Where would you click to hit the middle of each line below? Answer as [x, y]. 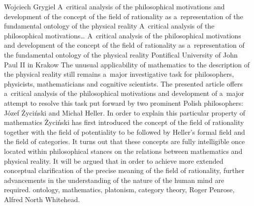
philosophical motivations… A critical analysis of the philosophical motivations [123, 35]
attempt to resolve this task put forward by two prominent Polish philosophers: [124, 103]
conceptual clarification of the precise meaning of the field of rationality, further [124, 170]
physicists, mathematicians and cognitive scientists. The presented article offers [123, 83]
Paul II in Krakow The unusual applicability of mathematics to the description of [127, 64]
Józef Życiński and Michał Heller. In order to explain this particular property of [125, 112]
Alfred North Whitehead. [42, 199]
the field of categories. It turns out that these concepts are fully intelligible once [125, 141]
